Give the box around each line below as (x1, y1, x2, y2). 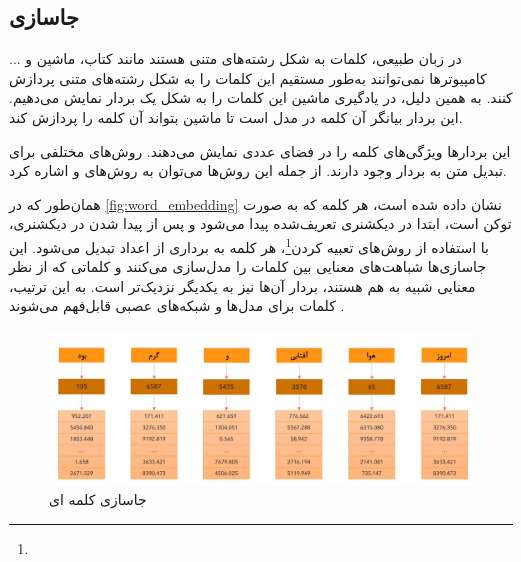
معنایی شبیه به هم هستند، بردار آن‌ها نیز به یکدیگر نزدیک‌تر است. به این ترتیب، (9, 275, 476, 296)
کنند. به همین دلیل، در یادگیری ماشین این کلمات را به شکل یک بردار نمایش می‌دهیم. (9, 87, 513, 108)
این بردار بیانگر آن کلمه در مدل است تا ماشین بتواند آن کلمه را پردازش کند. (9, 106, 463, 127)
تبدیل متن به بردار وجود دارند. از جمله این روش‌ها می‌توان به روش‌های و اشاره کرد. (9, 160, 507, 181)
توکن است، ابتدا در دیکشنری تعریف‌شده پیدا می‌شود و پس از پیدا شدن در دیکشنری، (9, 213, 512, 234)
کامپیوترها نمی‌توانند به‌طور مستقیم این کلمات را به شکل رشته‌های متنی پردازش (9, 67, 487, 88)
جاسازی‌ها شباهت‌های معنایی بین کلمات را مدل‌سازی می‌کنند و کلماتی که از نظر (9, 256, 487, 277)
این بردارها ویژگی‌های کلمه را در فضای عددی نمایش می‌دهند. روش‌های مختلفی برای (9, 140, 511, 161)
